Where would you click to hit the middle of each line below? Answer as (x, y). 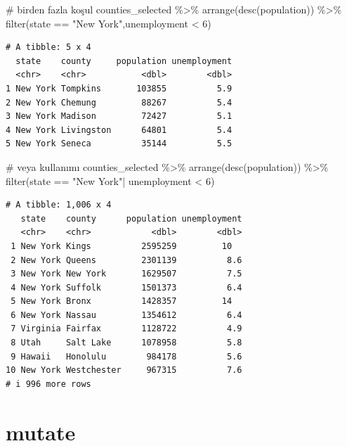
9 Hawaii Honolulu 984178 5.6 (126, 356)
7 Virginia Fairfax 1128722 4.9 (126, 329)
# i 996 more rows (48, 384)
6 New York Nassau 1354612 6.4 (126, 315)
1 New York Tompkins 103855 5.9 (119, 88)
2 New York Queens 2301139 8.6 (126, 260)
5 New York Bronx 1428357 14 (122, 301)
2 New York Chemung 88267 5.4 (119, 102)
